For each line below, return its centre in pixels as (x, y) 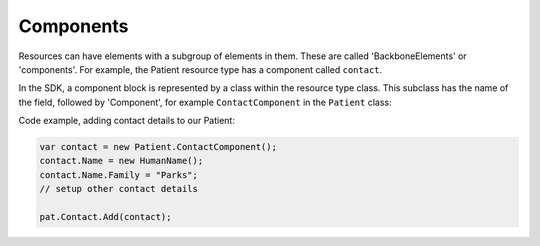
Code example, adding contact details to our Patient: (126, 121)
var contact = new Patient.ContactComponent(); (158, 147)
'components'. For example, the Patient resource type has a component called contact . (200, 69)
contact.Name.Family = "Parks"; (119, 174)
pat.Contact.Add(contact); (105, 217)
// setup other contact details (119, 189)
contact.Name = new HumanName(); (121, 161)
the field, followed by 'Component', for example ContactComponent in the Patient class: (205, 102)
